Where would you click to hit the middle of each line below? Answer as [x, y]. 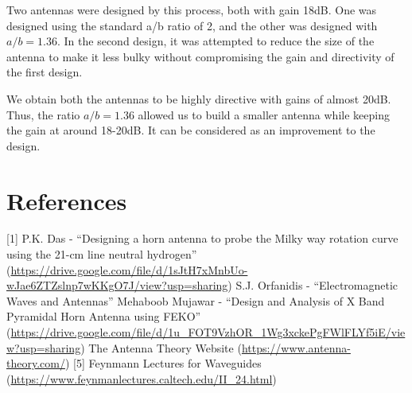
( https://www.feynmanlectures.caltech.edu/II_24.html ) [142, 378]
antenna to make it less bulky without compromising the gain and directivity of [200, 56]
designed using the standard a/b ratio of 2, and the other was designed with [192, 25]
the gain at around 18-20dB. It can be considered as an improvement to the [191, 130]
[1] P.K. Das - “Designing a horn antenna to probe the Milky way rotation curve [202, 238]
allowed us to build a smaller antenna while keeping [264, 114]
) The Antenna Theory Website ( [161, 347]
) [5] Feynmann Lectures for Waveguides [163, 363]
